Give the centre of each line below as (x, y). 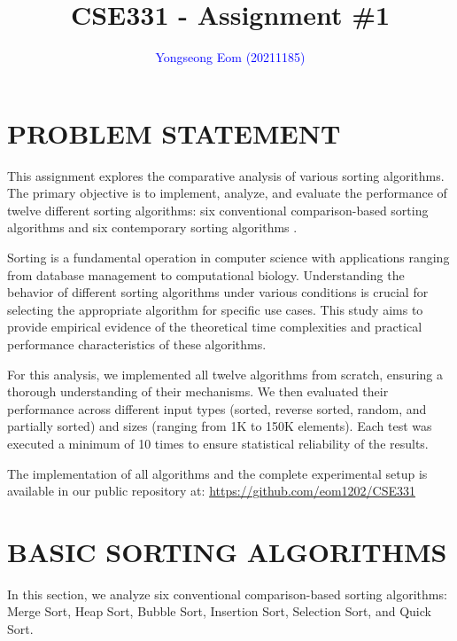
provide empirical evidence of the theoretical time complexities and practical (215, 327)
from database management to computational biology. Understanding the (206, 274)
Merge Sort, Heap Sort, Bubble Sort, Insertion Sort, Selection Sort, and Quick (219, 611)
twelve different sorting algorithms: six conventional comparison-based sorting (218, 210)
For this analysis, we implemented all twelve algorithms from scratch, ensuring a (225, 374)
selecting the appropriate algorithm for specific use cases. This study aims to (215, 309)
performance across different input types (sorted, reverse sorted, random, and (217, 408)
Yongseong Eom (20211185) (230, 57)
